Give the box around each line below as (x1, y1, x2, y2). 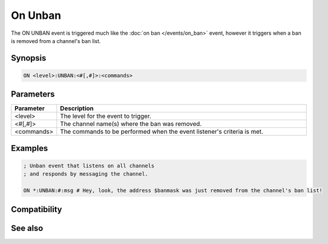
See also (11, 223, 44, 233)
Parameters (11, 89, 55, 100)
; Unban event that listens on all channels (23, 163, 155, 169)
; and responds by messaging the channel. (23, 171, 148, 177)
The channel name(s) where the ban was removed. (60, 120, 202, 128)
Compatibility (11, 204, 62, 215)
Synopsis (11, 53, 47, 63)
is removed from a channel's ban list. (11, 37, 101, 44)
